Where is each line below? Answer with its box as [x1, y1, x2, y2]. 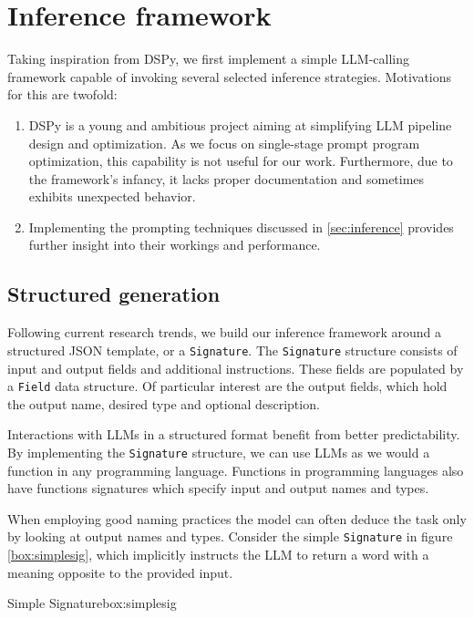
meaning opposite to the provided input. [7, 562, 233, 582]
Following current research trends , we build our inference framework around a [7, 323, 441, 342]
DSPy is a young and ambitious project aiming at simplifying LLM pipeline [28, 115, 452, 134]
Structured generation [7, 280, 221, 308]
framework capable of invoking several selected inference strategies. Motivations [7, 67, 452, 86]
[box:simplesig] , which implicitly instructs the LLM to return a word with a [7, 545, 429, 564]
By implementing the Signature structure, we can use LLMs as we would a [7, 442, 430, 461]
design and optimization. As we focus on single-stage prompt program [28, 133, 420, 152]
